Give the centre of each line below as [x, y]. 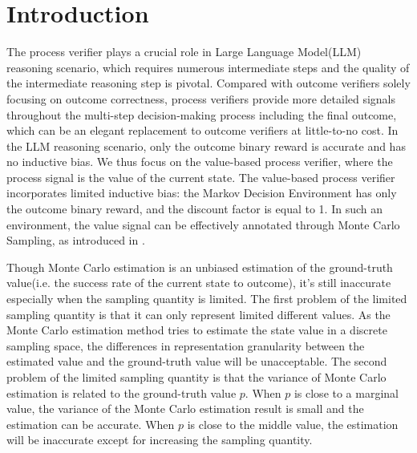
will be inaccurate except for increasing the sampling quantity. [160, 440]
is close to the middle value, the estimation [293, 424]
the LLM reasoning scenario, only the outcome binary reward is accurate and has [206, 146]
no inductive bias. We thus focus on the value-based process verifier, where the [200, 162]
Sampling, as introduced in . [76, 240]
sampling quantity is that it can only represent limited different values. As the [198, 314]
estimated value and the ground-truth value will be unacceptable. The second [197, 361]
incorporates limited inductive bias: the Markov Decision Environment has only [202, 193]
